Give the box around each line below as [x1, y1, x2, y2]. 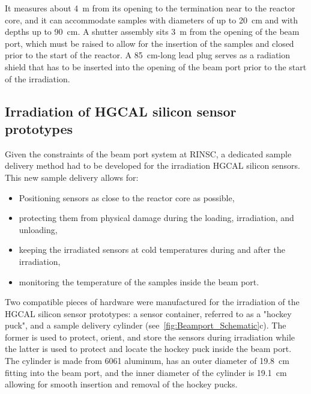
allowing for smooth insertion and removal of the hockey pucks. [5, 378, 238, 390]
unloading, [19, 223, 58, 235]
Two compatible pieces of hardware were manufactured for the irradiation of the [5, 295, 300, 308]
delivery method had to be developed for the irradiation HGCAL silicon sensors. [5, 159, 300, 172]
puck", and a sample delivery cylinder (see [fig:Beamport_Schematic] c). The [5, 319, 286, 332]
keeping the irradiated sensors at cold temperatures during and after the [19, 243, 285, 256]
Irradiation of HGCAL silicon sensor [5, 102, 237, 120]
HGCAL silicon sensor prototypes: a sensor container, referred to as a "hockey [5, 307, 292, 320]
